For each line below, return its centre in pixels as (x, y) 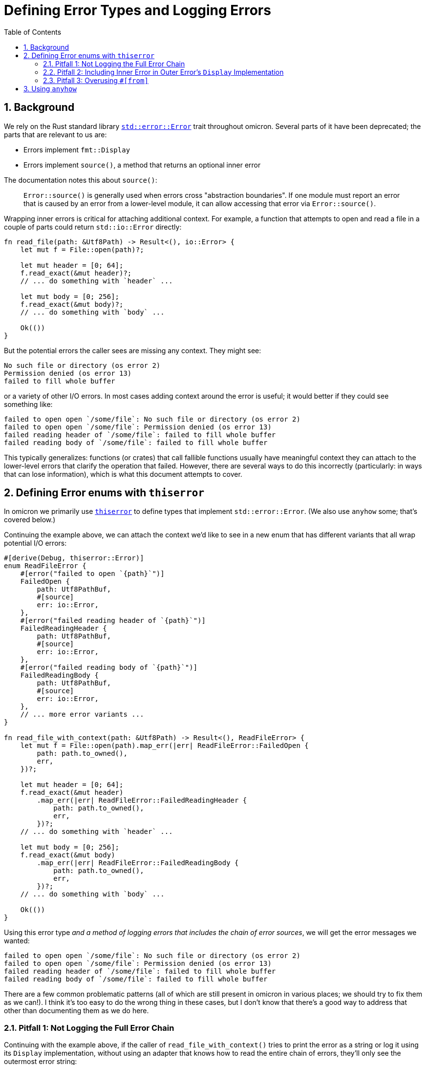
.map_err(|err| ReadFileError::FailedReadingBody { (138, 863)
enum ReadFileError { (45, 566)
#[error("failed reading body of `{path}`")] (109, 668)
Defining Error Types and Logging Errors (138, 10)
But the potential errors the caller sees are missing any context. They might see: (133, 350)
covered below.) (30, 520)
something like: (28, 404)
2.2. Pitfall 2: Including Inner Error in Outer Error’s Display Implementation (163, 72)
